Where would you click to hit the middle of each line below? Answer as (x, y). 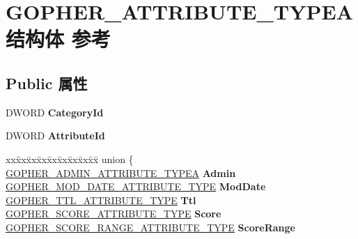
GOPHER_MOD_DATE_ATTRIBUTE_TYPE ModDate (136, 186)
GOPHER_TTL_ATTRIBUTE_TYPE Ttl (101, 200)
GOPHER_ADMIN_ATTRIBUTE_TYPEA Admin (121, 172)
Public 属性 (47, 83)
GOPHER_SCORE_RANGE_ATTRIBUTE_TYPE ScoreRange (150, 227)
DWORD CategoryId (55, 112)
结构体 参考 (58, 39)
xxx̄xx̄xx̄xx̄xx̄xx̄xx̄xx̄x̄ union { (70, 159)
